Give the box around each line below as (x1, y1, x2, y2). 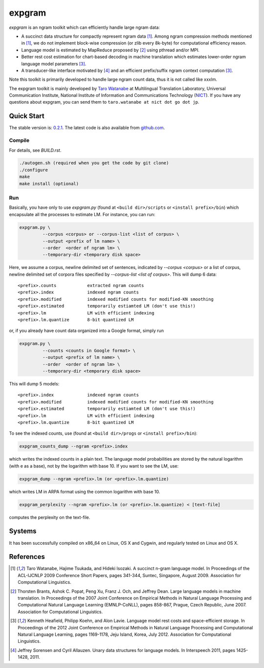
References (9, 553, 45, 561)
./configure (19, 167, 48, 173)
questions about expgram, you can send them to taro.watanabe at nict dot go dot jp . (9, 99, 199, 105)
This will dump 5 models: (9, 380, 60, 386)
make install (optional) (19, 181, 79, 186)
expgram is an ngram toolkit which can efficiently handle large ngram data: (9, 24, 160, 30)
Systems (9, 527, 37, 535)
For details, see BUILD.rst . (9, 147, 62, 153)
